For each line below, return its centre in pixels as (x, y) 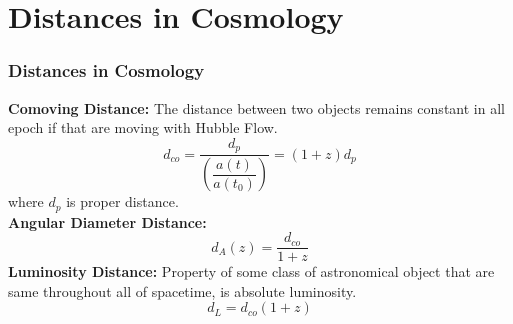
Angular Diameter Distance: (107, 221)
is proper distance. (122, 201)
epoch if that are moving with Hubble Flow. (143, 127)
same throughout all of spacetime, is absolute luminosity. (182, 290)
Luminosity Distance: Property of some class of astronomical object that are (251, 271)
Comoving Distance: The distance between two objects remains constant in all (256, 107)
